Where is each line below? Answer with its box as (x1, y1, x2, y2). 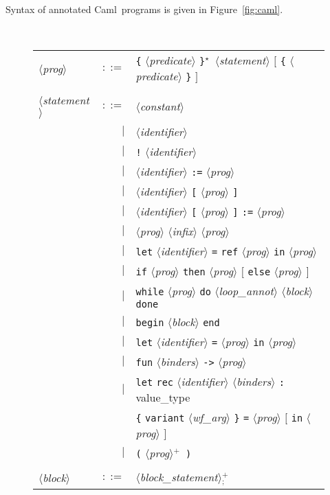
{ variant (135, 413, 185, 424)
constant (140, 97, 180, 114)
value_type (135, 389, 190, 406)
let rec (135, 377, 174, 389)
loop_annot (219, 283, 274, 299)
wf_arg (192, 409, 226, 426)
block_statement (140, 469, 218, 485)
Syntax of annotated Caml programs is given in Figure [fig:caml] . (5, 2, 283, 16)
